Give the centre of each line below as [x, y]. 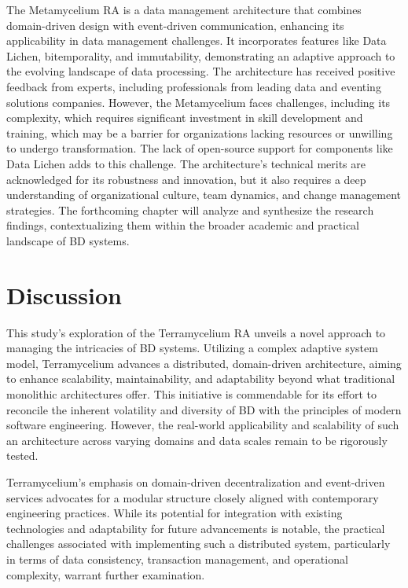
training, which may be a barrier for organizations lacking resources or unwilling [200, 132]
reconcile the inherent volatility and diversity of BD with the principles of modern [204, 409]
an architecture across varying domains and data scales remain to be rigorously [197, 440]
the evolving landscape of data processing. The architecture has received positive [201, 71]
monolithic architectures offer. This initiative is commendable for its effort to [192, 394]
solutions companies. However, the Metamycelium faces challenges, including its [198, 102]
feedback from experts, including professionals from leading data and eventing [194, 86]
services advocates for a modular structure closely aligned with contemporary [193, 497]
